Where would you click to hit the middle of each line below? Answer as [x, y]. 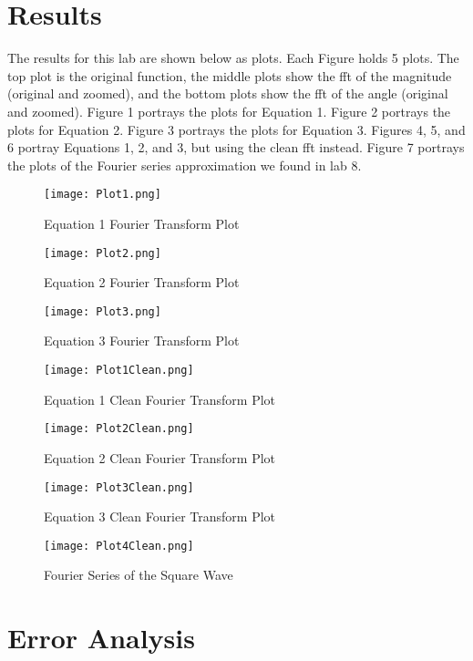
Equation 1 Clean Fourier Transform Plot [160, 399]
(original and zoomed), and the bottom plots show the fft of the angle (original [228, 93]
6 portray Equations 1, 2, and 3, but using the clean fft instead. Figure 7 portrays [236, 147]
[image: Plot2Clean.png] [119, 429]
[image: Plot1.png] [103, 195]
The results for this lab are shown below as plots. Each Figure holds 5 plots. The [233, 58]
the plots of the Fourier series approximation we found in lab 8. [185, 165]
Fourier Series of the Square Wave [139, 575]
